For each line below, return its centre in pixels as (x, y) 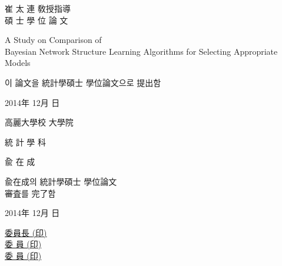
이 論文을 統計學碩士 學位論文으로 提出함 (83, 82)
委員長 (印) (26, 232)
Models (18, 63)
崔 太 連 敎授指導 (38, 8)
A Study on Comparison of (53, 40)
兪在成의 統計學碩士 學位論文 (61, 181)
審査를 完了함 (30, 193)
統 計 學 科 (25, 142)
